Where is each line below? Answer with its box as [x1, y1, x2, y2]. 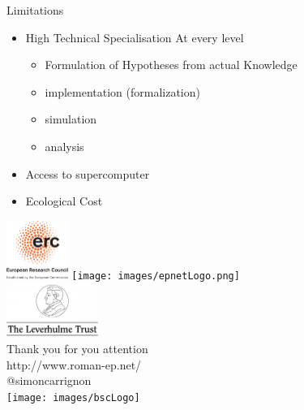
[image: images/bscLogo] [6, 391, 140, 404]
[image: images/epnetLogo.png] [71, 270, 240, 283]
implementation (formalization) [45, 83, 200, 100]
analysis [45, 137, 84, 154]
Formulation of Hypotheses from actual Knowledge [45, 56, 298, 73]
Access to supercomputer [25, 165, 150, 182]
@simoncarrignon [6, 372, 92, 389]
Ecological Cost [25, 192, 103, 209]
